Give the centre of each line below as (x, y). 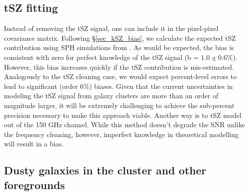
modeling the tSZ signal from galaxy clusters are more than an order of (111, 96)
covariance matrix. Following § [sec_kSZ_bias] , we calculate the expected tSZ (120, 38)
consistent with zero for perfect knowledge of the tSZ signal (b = (101, 57)
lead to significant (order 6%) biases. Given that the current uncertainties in (118, 86)
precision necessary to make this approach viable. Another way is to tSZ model (123, 115)
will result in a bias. (34, 144)
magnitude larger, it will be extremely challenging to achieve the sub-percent (119, 105)
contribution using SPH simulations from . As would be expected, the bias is (119, 47)
